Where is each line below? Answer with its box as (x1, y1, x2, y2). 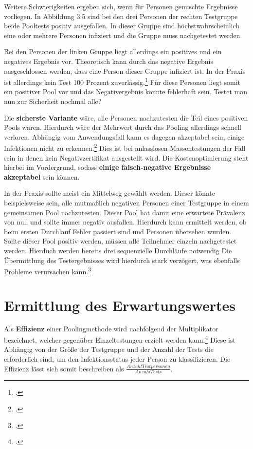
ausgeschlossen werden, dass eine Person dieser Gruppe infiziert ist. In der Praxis (4, 65, 246, 76)
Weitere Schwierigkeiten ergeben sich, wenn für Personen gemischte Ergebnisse (4, 1, 238, 11)
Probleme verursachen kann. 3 (4, 265, 91, 276)
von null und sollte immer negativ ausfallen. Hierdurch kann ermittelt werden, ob (4, 217, 247, 227)
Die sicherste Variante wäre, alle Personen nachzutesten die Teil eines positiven (4, 112, 248, 122)
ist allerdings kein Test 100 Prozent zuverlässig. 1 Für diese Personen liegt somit (4, 76, 241, 87)
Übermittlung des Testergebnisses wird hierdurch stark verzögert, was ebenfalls (4, 255, 240, 265)
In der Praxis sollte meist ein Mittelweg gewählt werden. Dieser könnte (4, 188, 216, 198)
